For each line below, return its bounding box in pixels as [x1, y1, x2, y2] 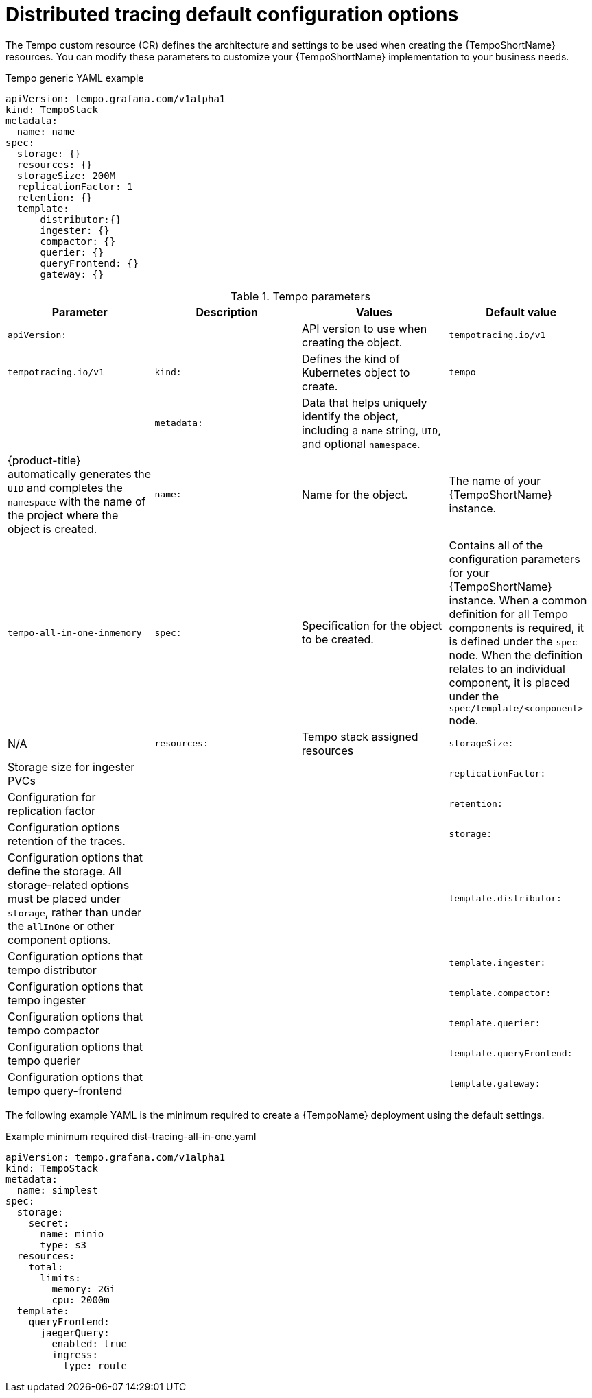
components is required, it [449, 620, 584, 635]
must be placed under [8, 891, 121, 905]
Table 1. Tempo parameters [230, 289, 370, 303]
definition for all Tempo [449, 606, 569, 621]
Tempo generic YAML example [5, 71, 144, 84]
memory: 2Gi [51, 1283, 116, 1294]
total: [28, 1261, 64, 1272]
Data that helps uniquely [302, 395, 427, 410]
